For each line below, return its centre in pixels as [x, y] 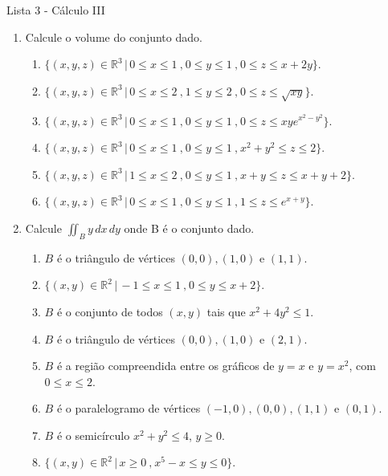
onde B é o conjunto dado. [189, 228]
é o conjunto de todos [110, 311]
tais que [226, 311]
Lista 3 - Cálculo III [56, 10]
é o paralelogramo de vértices [129, 408]
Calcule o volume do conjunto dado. [114, 37]
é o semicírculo [93, 435]
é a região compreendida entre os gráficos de [165, 366]
